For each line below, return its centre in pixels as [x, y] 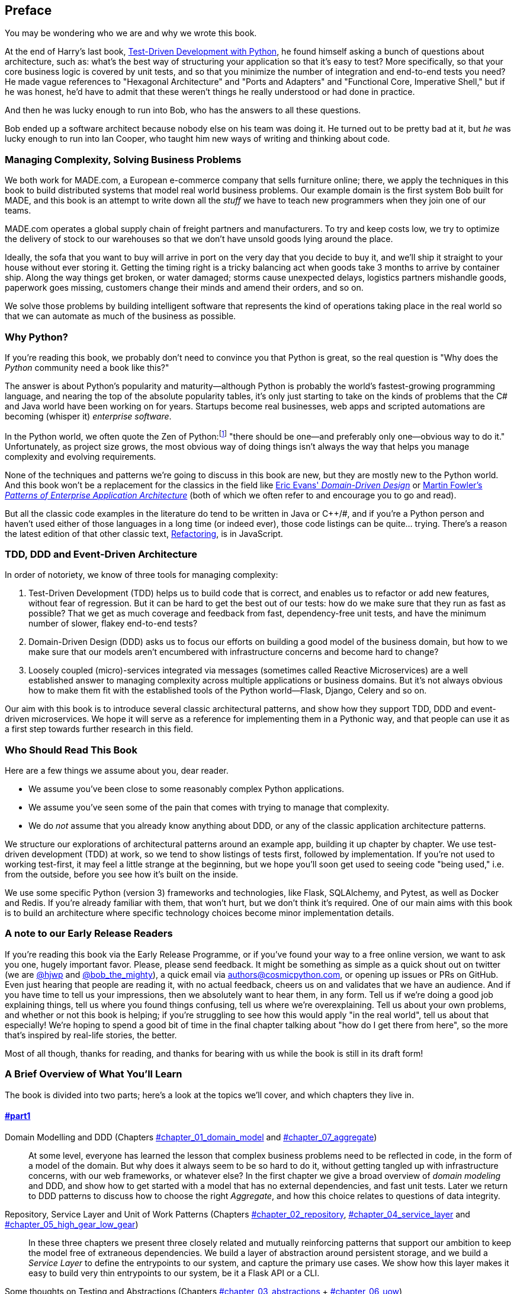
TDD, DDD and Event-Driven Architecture [101, 554]
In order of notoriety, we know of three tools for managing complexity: [142, 575]
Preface [28, 10]
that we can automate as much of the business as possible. [121, 316]
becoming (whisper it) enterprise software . [88, 416]
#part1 [18, 1116]
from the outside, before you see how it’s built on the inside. [122, 875]
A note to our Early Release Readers [89, 934]
